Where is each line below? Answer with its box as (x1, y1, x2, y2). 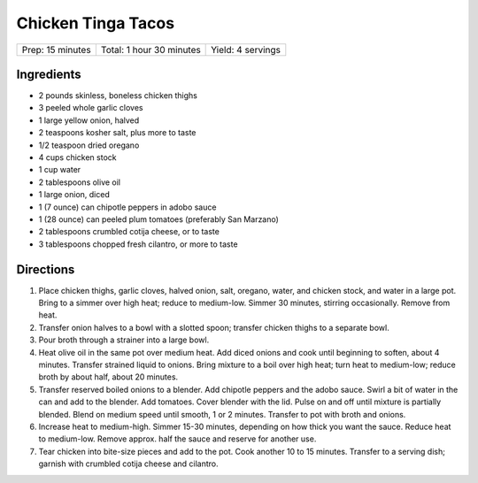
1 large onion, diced (38, 189, 110, 200)
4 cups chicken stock (38, 152, 117, 163)
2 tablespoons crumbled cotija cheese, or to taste (38, 226, 220, 237)
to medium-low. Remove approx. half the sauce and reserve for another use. (38, 433, 317, 444)
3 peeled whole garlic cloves (38, 103, 143, 113)
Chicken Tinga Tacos (16, 13, 175, 33)
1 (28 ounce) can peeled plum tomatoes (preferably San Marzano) (38, 213, 279, 225)
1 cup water (38, 165, 81, 175)
